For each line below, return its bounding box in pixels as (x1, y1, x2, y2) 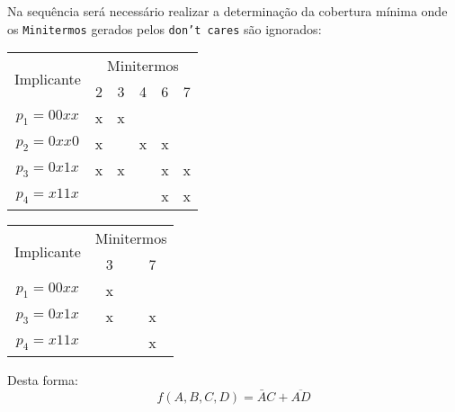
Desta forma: (7, 371, 78, 390)
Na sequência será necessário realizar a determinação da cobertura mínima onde (7, 2, 448, 20)
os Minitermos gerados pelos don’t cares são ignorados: (7, 19, 322, 38)
